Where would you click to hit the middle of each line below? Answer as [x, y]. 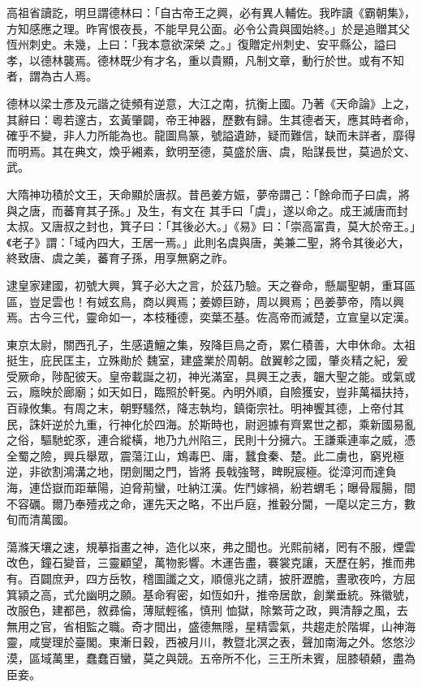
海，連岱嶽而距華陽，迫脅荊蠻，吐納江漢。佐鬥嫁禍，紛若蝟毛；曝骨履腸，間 [211, 488]
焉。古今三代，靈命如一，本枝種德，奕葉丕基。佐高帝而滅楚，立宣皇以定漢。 [211, 317]
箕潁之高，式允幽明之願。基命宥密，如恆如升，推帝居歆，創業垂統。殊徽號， [211, 594]
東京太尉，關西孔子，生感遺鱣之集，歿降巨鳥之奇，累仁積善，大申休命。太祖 [211, 344]
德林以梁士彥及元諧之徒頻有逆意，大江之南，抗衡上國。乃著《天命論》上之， [211, 103]
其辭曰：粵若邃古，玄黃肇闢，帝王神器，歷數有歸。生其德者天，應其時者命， [211, 119]
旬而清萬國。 [41, 519]
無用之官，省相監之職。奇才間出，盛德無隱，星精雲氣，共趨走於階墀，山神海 [211, 626]
